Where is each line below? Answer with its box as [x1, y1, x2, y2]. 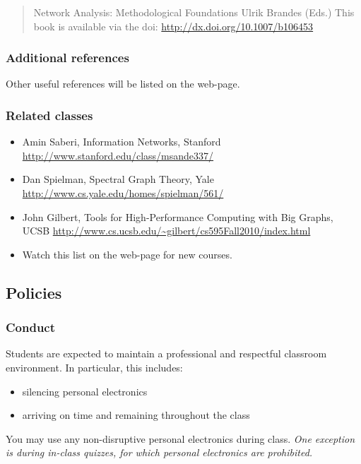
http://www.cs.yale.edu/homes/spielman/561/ [22, 186, 224, 200]
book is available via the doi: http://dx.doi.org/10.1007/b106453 [33, 18, 314, 33]
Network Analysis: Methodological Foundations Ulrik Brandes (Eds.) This [33, 5, 355, 19]
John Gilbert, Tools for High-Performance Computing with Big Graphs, [22, 209, 333, 224]
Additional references [6, 49, 129, 66]
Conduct [6, 319, 56, 336]
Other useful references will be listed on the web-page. [6, 76, 240, 91]
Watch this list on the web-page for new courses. [22, 246, 232, 261]
